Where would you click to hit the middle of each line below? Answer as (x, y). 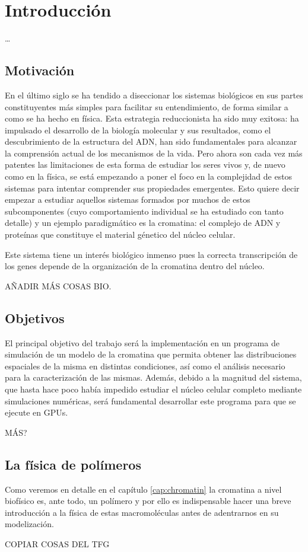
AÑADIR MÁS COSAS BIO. (58, 285)
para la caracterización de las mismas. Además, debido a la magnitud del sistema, (153, 377)
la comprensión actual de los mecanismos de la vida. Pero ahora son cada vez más (154, 153)
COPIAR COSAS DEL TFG (57, 543)
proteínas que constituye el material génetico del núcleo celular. (120, 234)
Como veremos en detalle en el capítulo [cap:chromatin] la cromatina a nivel (143, 489)
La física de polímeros (73, 464)
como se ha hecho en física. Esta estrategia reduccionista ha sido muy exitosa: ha (152, 118)
